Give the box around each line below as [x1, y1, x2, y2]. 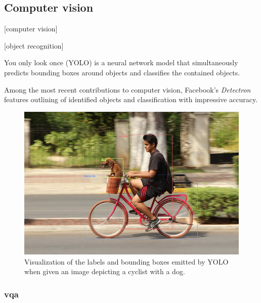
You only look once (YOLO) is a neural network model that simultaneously [4, 57, 238, 68]
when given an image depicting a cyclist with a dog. [24, 266, 185, 277]
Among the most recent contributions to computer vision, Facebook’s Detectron [4, 84, 251, 95]
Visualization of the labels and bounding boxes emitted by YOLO [24, 256, 229, 267]
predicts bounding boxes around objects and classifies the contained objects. [4, 67, 240, 77]
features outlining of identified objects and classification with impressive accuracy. [4, 94, 258, 105]
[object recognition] [4, 40, 64, 51]
